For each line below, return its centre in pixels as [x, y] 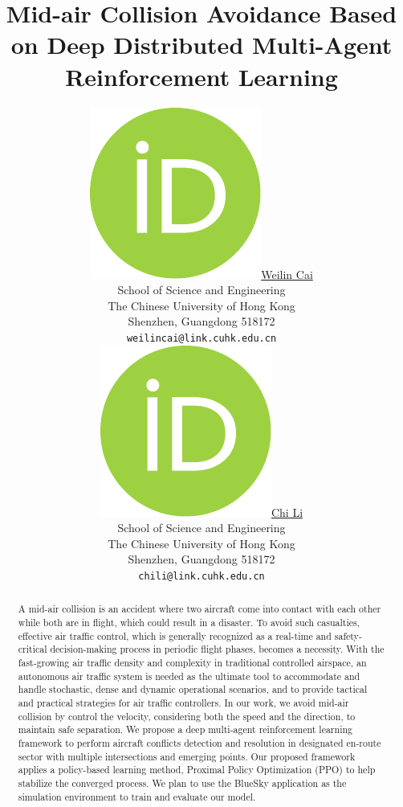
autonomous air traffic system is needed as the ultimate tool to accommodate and [189, 676]
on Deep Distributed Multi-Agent [201, 45]
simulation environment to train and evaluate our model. [137, 796]
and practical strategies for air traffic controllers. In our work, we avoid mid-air [183, 702]
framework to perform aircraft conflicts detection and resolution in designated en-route [199, 742]
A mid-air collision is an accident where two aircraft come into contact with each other [199, 609]
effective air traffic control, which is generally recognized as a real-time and [175, 635]
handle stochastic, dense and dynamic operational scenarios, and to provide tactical [193, 689]
